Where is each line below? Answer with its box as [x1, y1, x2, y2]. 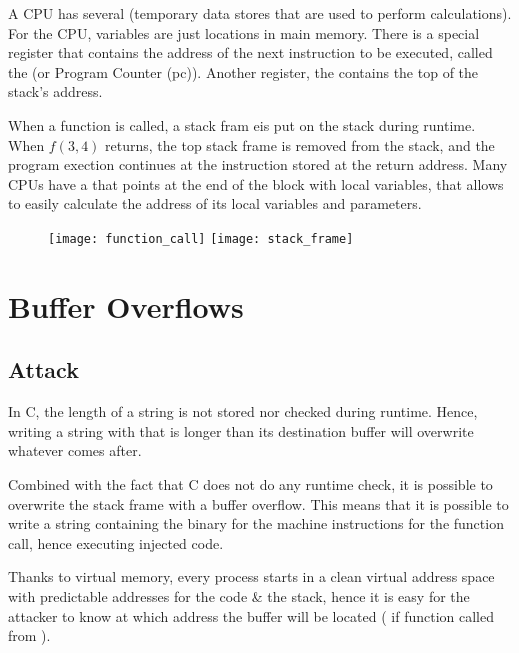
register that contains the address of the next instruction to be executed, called [8, 42, 493, 63]
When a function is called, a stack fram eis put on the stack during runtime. [8, 114, 476, 135]
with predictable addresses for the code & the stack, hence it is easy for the [8, 585, 470, 606]
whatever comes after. [8, 440, 142, 461]
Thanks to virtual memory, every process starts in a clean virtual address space [8, 566, 495, 587]
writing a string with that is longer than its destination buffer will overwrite [8, 420, 474, 441]
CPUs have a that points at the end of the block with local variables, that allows [8, 173, 504, 194]
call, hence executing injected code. [8, 532, 224, 553]
